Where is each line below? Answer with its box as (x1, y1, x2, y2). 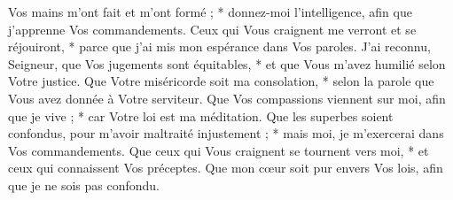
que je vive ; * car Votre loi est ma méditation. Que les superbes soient (8, 106, 394, 125)
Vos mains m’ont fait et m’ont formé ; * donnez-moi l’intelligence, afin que (8, 3, 412, 20)
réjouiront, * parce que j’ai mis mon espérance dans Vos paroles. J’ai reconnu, (8, 37, 431, 56)
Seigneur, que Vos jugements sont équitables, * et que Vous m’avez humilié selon (8, 54, 446, 73)
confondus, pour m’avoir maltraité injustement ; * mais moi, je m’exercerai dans (8, 124, 444, 142)
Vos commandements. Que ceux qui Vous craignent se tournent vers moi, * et (8, 141, 429, 159)
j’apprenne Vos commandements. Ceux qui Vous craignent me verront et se (8, 19, 417, 38)
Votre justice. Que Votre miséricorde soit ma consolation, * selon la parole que (8, 72, 434, 90)
